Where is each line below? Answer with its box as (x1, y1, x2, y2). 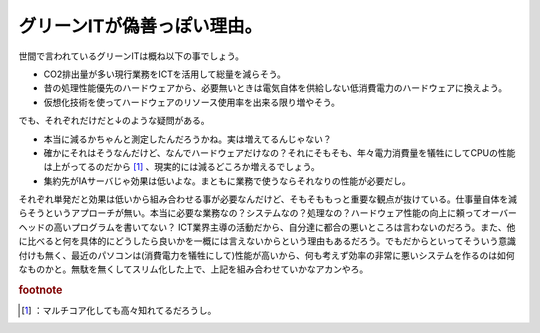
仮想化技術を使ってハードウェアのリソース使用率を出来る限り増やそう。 (43, 96, 340, 108)
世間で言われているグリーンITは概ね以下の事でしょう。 (18, 50, 245, 62)
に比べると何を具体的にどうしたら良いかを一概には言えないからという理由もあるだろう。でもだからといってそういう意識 (18, 235, 517, 247)
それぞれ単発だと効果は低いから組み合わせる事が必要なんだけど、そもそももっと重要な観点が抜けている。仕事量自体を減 (18, 193, 518, 205)
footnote (18, 283, 63, 297)
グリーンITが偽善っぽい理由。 (18, 15, 263, 37)
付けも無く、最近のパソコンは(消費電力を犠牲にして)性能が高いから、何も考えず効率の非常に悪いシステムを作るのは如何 (18, 249, 515, 261)
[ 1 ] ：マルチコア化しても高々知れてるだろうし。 (21, 305, 217, 317)
